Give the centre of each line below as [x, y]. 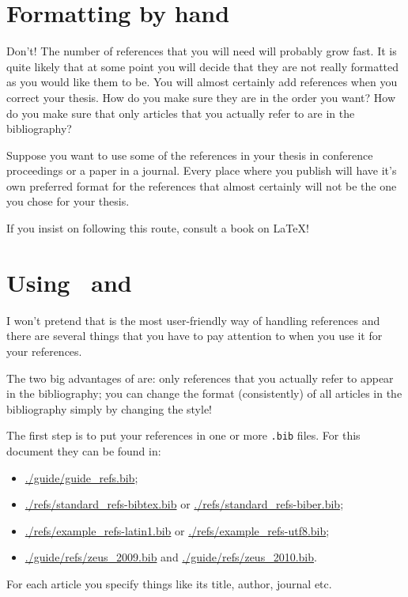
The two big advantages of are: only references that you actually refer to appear [200, 378]
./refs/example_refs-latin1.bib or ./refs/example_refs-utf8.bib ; [177, 530]
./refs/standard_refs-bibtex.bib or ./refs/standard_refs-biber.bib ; [184, 504]
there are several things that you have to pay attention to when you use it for [195, 336]
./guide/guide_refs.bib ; [81, 477]
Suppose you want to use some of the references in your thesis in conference [190, 155]
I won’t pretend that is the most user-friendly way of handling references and [193, 320]
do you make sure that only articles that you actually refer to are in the [181, 113]
